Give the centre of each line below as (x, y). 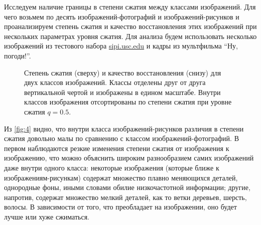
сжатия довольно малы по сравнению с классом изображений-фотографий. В (121, 138)
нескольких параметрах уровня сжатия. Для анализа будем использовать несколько (130, 36)
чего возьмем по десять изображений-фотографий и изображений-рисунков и (122, 16)
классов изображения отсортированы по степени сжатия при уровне (128, 102)
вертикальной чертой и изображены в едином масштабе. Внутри (122, 92)
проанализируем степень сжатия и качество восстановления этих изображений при (130, 26)
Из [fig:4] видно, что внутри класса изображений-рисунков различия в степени (124, 128)
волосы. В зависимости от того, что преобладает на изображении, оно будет (120, 207)
